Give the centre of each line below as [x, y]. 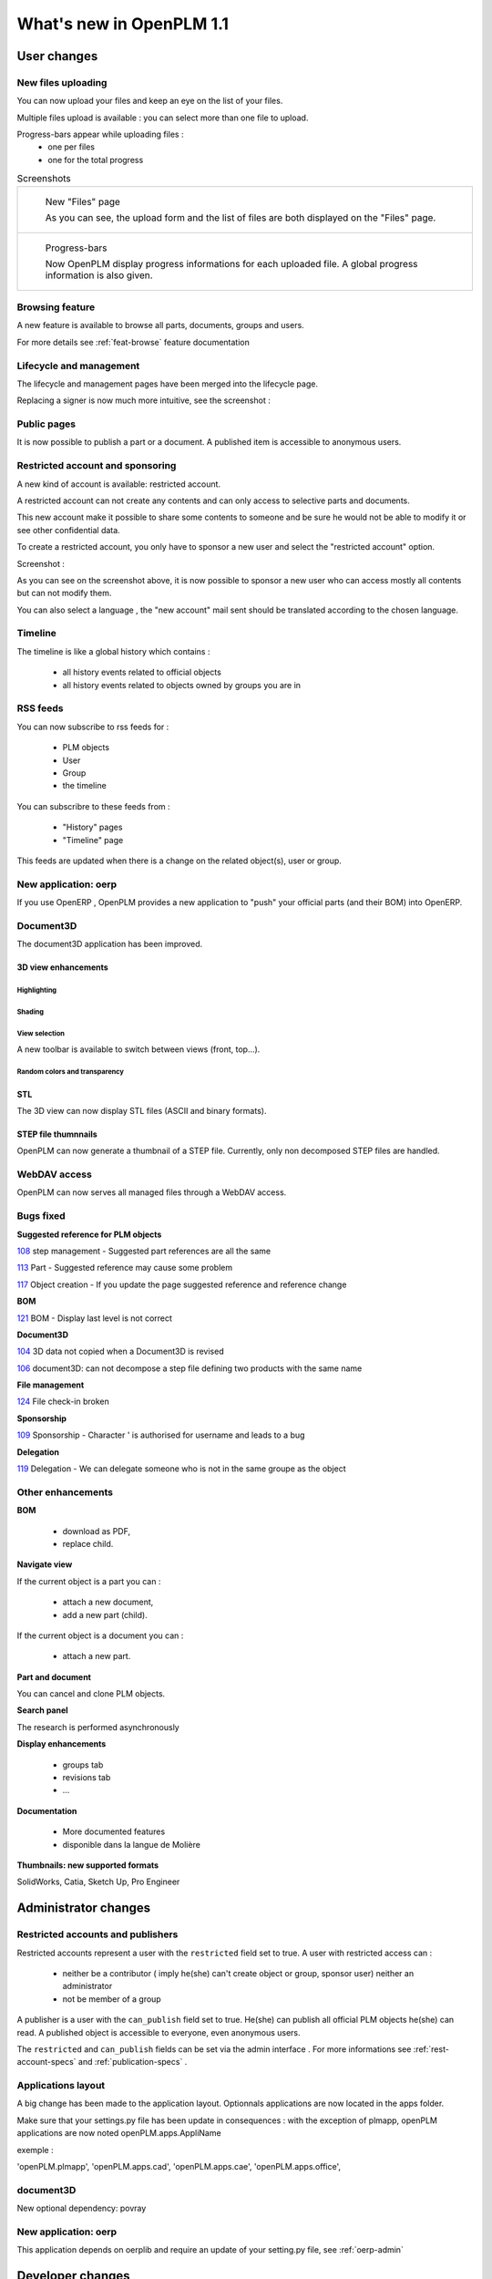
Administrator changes [84, 1908]
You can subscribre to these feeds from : [93, 806]
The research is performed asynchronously [98, 1727]
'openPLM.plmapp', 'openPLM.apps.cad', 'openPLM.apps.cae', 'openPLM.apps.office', [179, 2166]
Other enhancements [65, 1492]
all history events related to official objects [142, 672]
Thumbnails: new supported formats [88, 1865]
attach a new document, [108, 1602]
